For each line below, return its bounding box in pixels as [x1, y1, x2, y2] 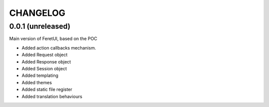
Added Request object [21, 52, 68, 58]
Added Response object [21, 58, 71, 64]
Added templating [21, 72, 58, 79]
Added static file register [21, 87, 72, 93]
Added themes [21, 79, 52, 85]
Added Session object [21, 65, 67, 71]
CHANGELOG [9, 7, 66, 18]
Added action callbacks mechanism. [21, 45, 97, 51]
